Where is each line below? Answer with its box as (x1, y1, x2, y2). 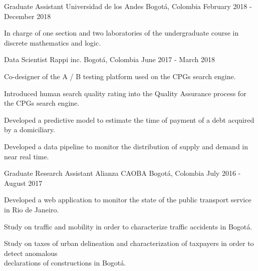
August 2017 (4, 177, 43, 188)
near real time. (4, 151, 49, 161)
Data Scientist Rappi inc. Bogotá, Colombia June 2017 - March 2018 (4, 54, 215, 65)
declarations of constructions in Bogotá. (4, 257, 126, 268)
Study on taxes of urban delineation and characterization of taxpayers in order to (4, 238, 254, 248)
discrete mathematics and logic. (4, 37, 101, 48)
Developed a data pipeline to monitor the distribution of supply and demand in (4, 141, 248, 151)
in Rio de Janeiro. (4, 204, 59, 214)
